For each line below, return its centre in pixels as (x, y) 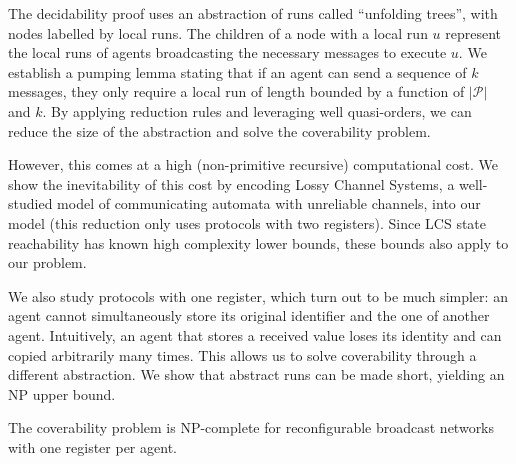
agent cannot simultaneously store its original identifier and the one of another (249, 315)
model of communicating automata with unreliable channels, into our (269, 203)
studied (30, 203)
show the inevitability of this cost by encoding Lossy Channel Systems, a (231, 183)
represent (473, 32)
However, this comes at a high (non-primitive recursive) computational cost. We (253, 164)
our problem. (47, 262)
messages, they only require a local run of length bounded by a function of (236, 91)
